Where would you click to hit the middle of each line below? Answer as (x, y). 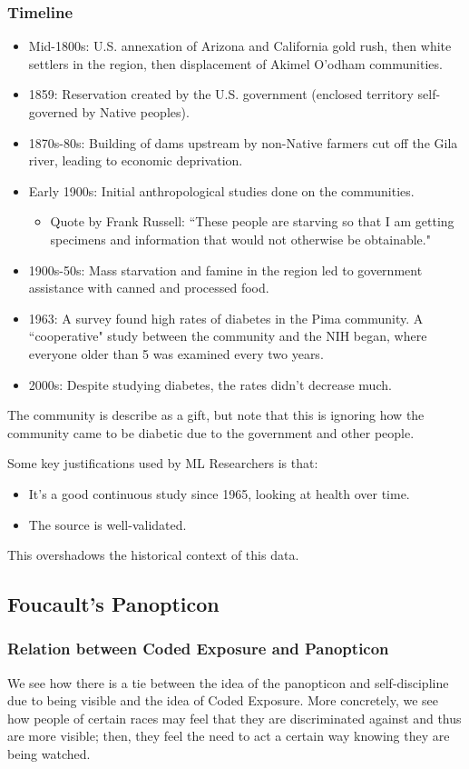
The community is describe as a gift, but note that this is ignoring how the (216, 415)
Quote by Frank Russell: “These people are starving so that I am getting (252, 221)
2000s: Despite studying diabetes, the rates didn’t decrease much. (210, 384)
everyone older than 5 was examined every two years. (176, 353)
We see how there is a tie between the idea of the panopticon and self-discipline (228, 682)
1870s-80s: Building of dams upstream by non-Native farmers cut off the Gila (243, 142)
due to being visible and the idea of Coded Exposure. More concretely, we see (223, 700)
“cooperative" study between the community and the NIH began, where (228, 336)
